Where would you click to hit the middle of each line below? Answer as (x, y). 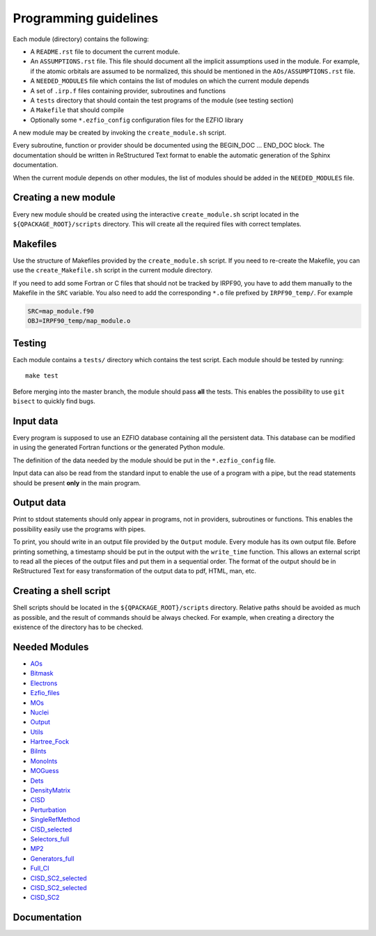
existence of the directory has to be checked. (78, 627)
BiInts (38, 751)
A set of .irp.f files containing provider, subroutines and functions (128, 91)
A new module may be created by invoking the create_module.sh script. (119, 133)
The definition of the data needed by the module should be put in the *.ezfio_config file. (144, 460)
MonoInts (44, 761)
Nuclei (39, 712)
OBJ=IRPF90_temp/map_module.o (79, 321)
